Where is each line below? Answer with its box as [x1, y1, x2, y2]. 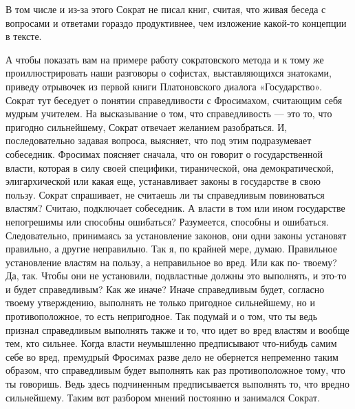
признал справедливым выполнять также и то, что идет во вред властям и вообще [6, 322, 349, 337]
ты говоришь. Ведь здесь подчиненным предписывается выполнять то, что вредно [6, 377, 349, 391]
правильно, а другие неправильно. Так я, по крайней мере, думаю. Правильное [6, 241, 337, 256]
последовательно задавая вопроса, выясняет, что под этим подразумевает [6, 133, 312, 148]
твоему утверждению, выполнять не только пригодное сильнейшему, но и [6, 295, 316, 310]
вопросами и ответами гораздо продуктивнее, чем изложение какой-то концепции [6, 15, 347, 30]
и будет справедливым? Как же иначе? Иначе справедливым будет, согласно [6, 281, 325, 296]
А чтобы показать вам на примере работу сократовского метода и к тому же [6, 52, 324, 66]
